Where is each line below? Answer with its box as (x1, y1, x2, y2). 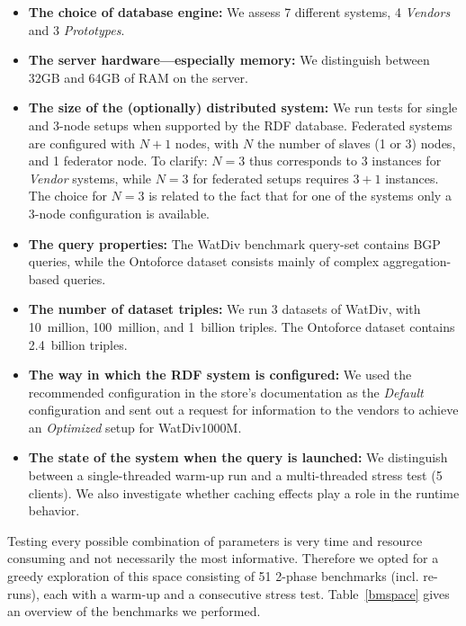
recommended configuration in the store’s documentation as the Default (28, 382, 424, 401)
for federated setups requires (193, 168, 349, 187)
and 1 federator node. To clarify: (28, 151, 208, 170)
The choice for (28, 186, 107, 205)
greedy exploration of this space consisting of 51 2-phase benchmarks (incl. (7, 567, 419, 586)
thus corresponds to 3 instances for (248, 151, 442, 170)
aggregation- (382, 252, 452, 271)
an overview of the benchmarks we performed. (7, 602, 261, 621)
